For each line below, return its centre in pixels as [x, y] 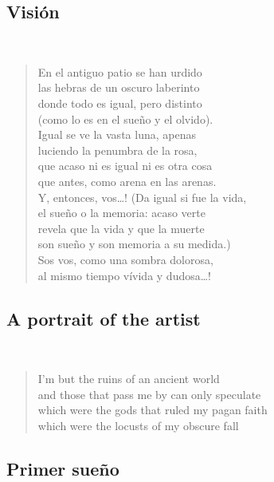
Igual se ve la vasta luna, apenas [117, 134]
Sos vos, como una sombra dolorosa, [125, 259]
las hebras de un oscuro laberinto [119, 87]
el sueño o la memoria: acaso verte [121, 213]
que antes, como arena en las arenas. [127, 181]
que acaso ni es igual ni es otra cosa [125, 166]
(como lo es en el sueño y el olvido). [125, 119]
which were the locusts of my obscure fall [138, 425]
